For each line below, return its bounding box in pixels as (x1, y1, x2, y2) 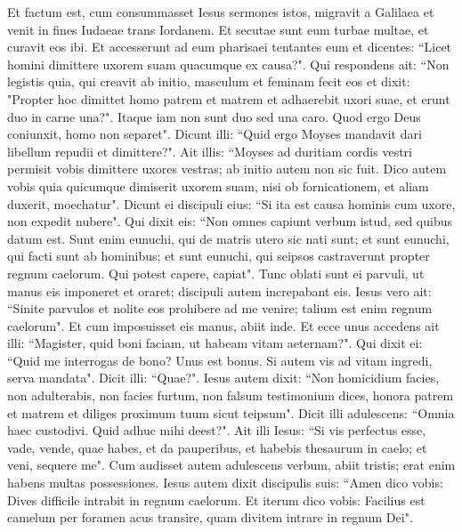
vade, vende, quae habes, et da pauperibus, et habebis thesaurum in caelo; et (7, 438, 427, 456)
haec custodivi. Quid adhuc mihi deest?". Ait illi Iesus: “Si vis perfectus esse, (7, 421, 426, 439)
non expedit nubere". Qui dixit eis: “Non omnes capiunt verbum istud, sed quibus (7, 212, 453, 230)
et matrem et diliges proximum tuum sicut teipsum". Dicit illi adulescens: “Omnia (7, 403, 455, 422)
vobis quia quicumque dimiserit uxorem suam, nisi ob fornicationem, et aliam (7, 176, 429, 195)
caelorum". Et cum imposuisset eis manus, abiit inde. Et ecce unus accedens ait (7, 316, 440, 335)
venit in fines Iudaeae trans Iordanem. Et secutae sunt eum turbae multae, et (7, 20, 429, 38)
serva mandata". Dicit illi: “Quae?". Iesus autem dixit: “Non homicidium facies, (7, 368, 440, 387)
